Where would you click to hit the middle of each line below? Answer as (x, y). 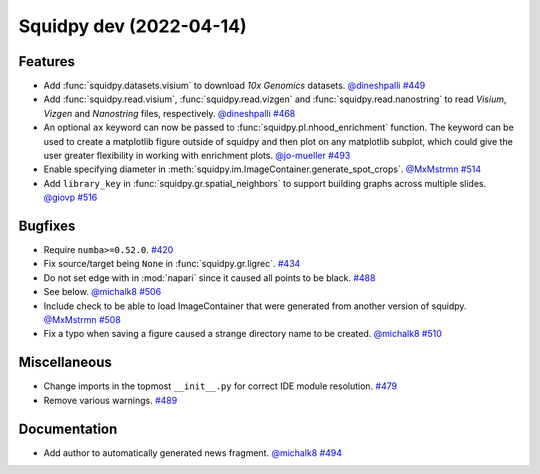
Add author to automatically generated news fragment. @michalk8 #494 (193, 452)
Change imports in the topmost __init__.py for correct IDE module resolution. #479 (220, 386)
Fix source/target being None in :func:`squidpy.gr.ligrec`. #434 (172, 264)
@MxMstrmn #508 (82, 320)
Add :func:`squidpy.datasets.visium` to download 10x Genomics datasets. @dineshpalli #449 (234, 86)
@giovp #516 (70, 197)
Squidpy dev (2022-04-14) (132, 26)
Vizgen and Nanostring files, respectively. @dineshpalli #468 (169, 113)
